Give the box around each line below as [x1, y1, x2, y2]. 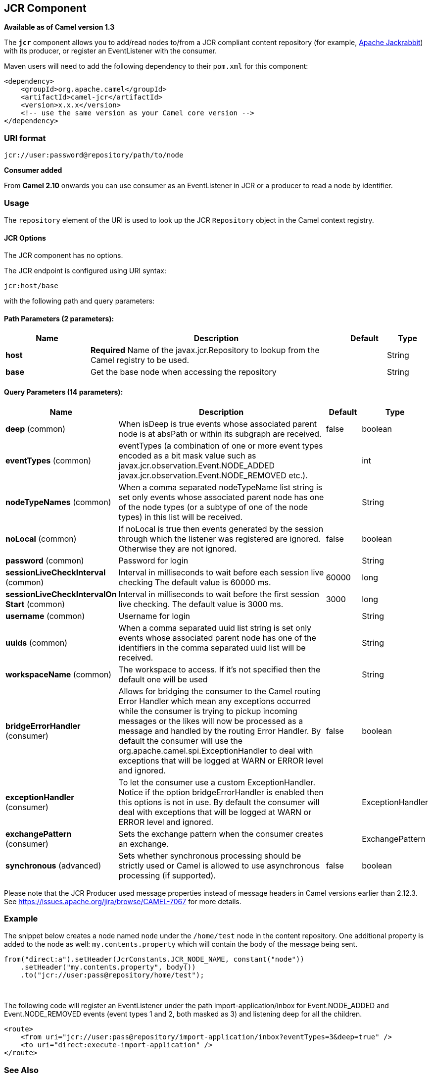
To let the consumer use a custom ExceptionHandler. [118, 777, 315, 787]
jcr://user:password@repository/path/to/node [4, 151, 184, 159]
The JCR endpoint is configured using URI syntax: [4, 266, 166, 275]
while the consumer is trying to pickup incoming [118, 706, 297, 716]
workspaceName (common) [5, 669, 112, 679]
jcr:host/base [4, 282, 58, 290]
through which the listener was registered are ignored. [118, 533, 321, 544]
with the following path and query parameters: [4, 297, 155, 306]
